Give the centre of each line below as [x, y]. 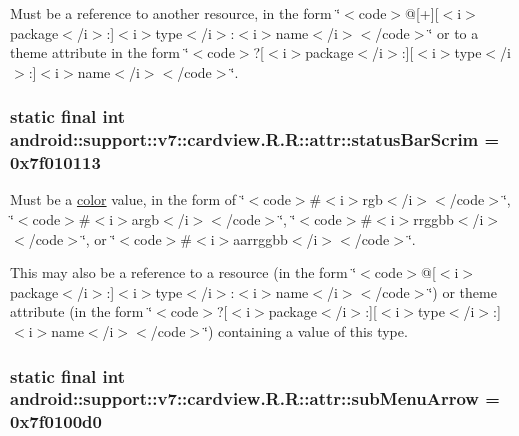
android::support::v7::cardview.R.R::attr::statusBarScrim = [255, 139]
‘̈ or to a [453, 32]
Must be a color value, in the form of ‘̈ [127, 199]
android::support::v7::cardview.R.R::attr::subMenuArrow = [255, 398]
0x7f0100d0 [56, 421]
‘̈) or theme [462, 291]
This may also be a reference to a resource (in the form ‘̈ [183, 272]
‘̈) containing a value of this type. [306, 331]
